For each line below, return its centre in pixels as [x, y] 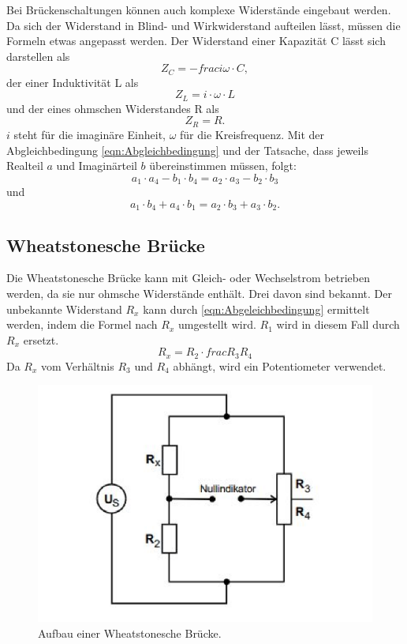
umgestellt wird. [217, 324]
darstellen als [38, 56]
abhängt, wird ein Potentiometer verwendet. [280, 365]
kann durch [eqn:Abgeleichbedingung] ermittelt [256, 309]
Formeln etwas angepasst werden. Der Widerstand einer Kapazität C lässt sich [196, 41]
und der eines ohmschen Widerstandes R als [113, 108]
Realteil [25, 166]
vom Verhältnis [78, 365]
